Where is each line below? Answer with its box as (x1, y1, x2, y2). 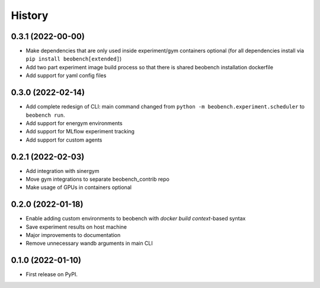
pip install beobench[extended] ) (25, 55, 121, 62)
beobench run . (25, 111, 65, 119)
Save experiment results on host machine (25, 223, 127, 231)
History (11, 9, 49, 22)
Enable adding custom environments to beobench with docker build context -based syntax (25, 215, 246, 222)
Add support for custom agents (25, 136, 103, 143)
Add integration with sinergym (25, 167, 100, 174)
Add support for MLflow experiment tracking (25, 128, 135, 135)
